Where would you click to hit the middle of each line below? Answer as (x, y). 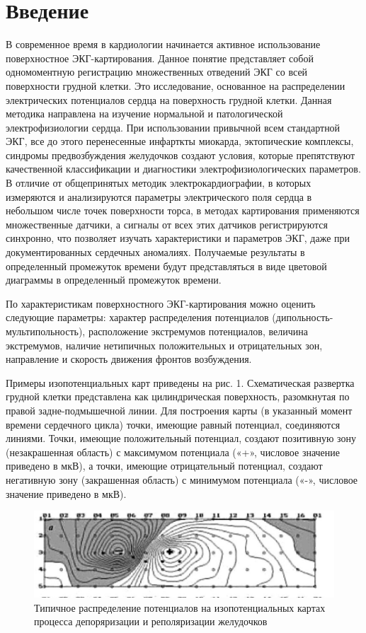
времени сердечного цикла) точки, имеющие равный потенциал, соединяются (173, 424)
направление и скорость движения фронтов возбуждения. (129, 359)
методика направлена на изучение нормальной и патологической (144, 114)
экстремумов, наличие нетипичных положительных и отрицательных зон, (164, 345)
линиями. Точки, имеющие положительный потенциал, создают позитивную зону (181, 438)
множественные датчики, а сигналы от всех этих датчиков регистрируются (167, 224)
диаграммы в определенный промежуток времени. (114, 280)
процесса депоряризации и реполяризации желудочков (151, 621)
